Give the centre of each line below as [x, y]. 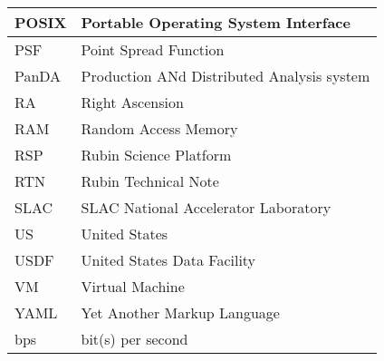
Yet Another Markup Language [180, 312]
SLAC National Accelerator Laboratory [206, 207]
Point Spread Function [153, 49]
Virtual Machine [133, 286]
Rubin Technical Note [150, 181]
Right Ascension [132, 102]
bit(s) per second [134, 339]
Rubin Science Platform [156, 155]
